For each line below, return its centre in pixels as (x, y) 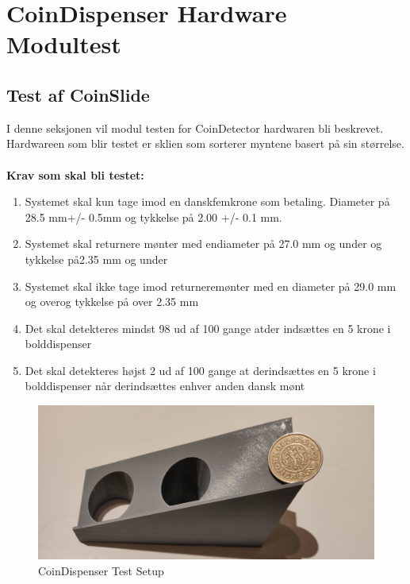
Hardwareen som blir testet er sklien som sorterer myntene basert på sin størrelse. (205, 143)
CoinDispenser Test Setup (101, 570)
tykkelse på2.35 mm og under (96, 259)
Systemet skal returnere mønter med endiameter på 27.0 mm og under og (203, 244)
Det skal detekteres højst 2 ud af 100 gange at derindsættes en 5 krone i (200, 370)
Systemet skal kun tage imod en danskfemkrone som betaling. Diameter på (207, 201)
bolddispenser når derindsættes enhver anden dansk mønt (165, 386)
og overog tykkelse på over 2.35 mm (112, 302)
